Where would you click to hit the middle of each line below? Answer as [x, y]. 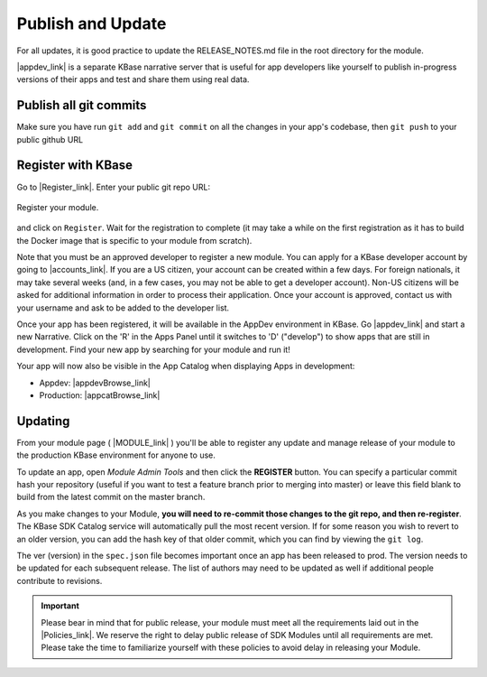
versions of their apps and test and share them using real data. [133, 79]
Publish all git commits [82, 105]
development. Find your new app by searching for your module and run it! [153, 349]
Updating [43, 421]
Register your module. [58, 207]
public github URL [50, 139]
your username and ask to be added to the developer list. [123, 308]
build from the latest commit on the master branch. [111, 497]
